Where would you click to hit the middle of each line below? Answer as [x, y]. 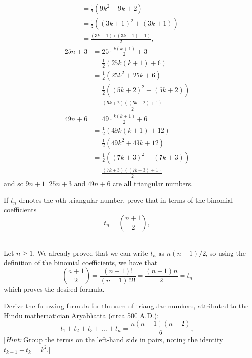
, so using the [226, 253]
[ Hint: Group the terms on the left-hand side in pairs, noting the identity [114, 340]
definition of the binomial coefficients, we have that [81, 262]
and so [14, 183]
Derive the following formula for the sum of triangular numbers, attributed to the [126, 305]
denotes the [36, 200]
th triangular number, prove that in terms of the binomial [146, 200]
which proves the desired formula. [54, 289]
